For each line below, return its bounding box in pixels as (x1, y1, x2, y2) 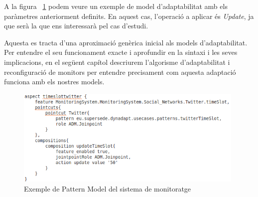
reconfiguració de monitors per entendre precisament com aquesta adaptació (4, 66, 236, 77)
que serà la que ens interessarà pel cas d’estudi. (4, 20, 148, 31)
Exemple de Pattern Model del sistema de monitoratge (24, 183, 191, 194)
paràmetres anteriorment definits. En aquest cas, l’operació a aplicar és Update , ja (4, 10, 254, 21)
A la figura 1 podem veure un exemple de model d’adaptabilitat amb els (4, 1, 228, 11)
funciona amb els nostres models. (4, 76, 105, 87)
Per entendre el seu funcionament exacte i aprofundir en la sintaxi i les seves (4, 47, 238, 57)
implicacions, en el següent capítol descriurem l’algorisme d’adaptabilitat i (4, 56, 230, 67)
